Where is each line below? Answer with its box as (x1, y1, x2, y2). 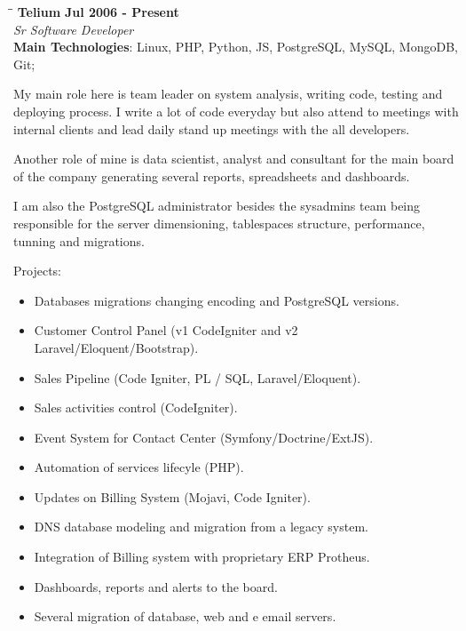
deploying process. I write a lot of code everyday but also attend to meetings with (13, 101, 459, 120)
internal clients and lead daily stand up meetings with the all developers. (13, 119, 410, 138)
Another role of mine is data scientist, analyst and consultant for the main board (13, 149, 454, 168)
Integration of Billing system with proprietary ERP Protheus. (34, 547, 370, 566)
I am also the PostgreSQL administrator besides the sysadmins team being (13, 196, 421, 215)
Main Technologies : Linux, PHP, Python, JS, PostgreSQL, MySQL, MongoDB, (13, 37, 458, 56)
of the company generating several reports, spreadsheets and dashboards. (13, 166, 410, 185)
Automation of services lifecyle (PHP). (34, 458, 244, 476)
